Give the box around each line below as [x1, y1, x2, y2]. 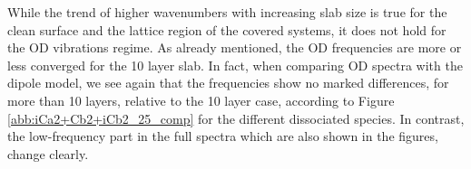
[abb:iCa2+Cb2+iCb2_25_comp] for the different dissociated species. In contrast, [7, 108, 465, 127]
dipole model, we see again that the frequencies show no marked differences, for [7, 73, 449, 92]
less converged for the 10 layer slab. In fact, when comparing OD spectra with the [7, 55, 463, 74]
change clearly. [7, 144, 89, 163]
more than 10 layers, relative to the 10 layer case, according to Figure [7, 90, 395, 109]
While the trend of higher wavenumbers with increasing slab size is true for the [7, 3, 447, 21]
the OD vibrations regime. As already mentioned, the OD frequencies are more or [7, 38, 462, 57]
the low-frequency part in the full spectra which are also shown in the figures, [7, 127, 438, 146]
